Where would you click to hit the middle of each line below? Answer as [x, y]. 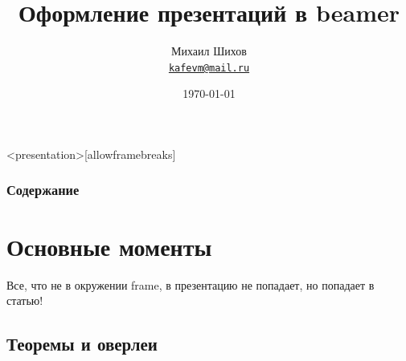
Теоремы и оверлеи [82, 344]
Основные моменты [109, 246]
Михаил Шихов [209, 51]
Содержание [43, 190]
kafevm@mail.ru [209, 68]
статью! [25, 300]
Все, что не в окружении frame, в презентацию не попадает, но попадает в [191, 284]
